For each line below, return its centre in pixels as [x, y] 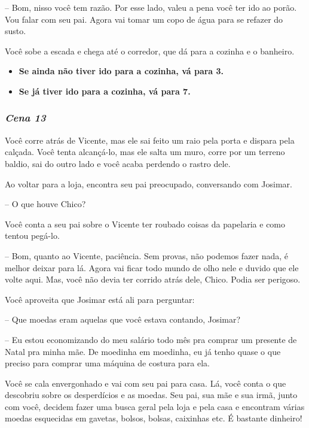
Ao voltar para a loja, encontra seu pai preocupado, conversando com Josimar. [149, 183]
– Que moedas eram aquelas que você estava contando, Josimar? [123, 319]
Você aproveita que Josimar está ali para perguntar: [100, 299]
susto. [16, 31]
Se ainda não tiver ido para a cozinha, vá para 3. [121, 71]
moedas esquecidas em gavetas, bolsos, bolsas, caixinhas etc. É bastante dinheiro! [154, 418]
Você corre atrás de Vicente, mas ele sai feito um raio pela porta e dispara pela [150, 140]
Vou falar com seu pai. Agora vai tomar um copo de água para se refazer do [144, 19]
